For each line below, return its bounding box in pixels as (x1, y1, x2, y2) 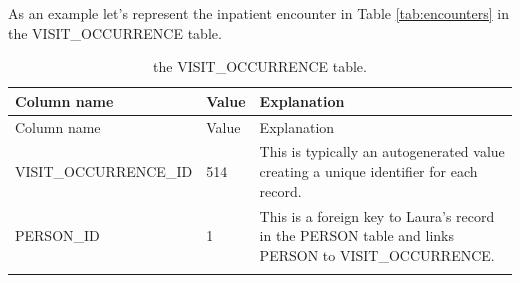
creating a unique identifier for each (259, 161, 478, 182)
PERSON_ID (15, 225, 100, 246)
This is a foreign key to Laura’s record (259, 205, 495, 226)
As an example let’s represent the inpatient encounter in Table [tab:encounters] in (8, 3, 509, 23)
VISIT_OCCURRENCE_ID (15, 161, 193, 182)
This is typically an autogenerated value (259, 141, 505, 162)
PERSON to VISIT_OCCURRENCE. (259, 244, 495, 265)
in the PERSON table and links (259, 225, 454, 246)
